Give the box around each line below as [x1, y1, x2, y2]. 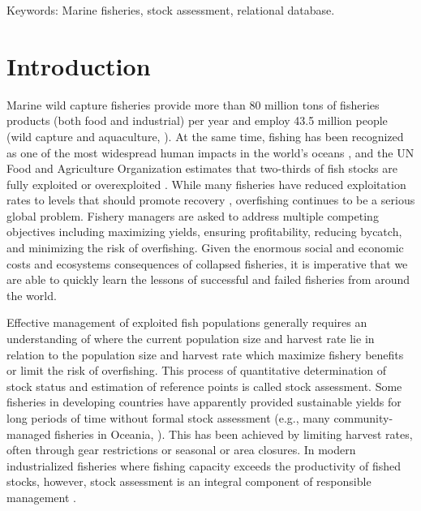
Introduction [6, 49, 151, 82]
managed [6, 425, 51, 442]
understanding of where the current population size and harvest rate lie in [6, 330, 375, 347]
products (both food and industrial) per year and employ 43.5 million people [6, 112, 388, 129]
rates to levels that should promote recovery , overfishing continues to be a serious [6, 191, 415, 208]
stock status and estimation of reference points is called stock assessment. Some [6, 377, 402, 394]
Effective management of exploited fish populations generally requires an [6, 314, 367, 331]
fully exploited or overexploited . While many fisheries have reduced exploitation [6, 175, 406, 192]
